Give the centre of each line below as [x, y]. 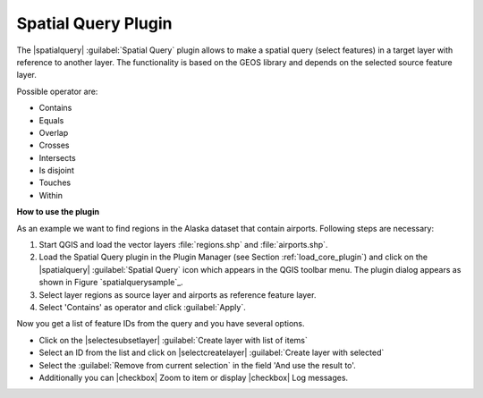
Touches [55, 182]
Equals [51, 120]
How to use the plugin [58, 212]
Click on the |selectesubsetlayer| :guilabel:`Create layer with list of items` [174, 340]
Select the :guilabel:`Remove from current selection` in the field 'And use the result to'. [198, 365]
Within [51, 195]
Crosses [54, 145]
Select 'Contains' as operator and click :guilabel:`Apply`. [142, 307]
